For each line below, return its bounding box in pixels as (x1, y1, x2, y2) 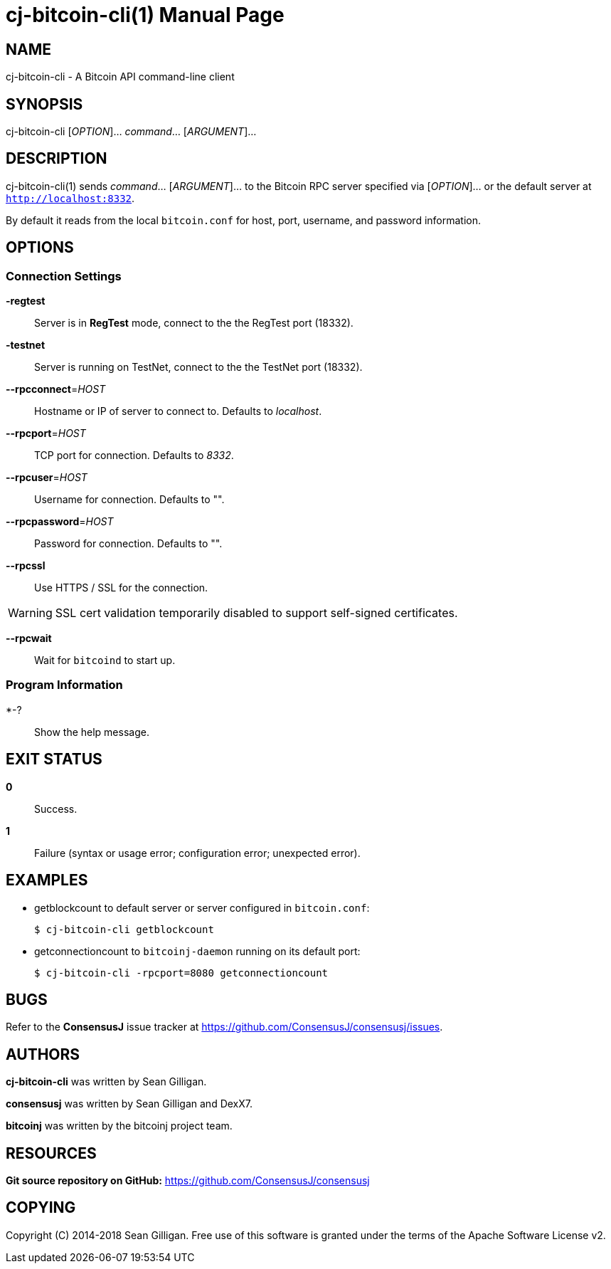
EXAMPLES (6, 871, 88, 890)
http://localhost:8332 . (6, 191, 135, 204)
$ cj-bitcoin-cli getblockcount (34, 923, 214, 935)
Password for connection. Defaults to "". (34, 537, 223, 550)
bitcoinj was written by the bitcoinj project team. (6, 1120, 233, 1132)
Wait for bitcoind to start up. (34, 654, 176, 667)
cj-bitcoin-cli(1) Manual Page (6, 3, 285, 27)
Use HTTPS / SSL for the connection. (34, 581, 208, 594)
